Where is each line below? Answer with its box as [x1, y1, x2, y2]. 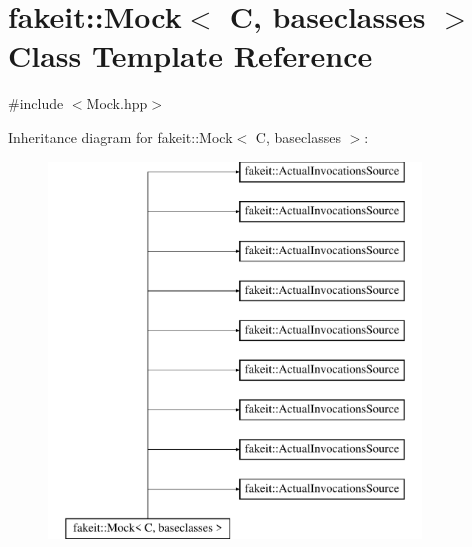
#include [8, 93, 64, 114]
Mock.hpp [86, 93, 148, 114]
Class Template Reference [8, 35, 373, 76]
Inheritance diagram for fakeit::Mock [8, 126, 233, 147]
